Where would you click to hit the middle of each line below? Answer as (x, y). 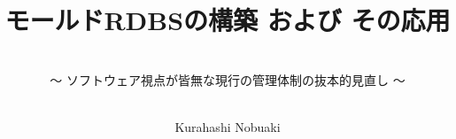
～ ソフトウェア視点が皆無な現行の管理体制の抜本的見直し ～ (228, 79)
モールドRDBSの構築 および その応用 (228, 20)
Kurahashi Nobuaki (228, 126)
